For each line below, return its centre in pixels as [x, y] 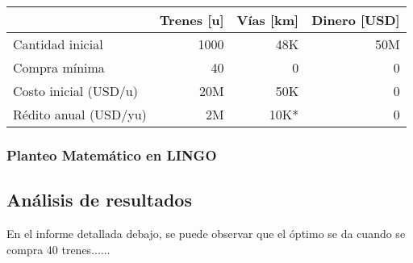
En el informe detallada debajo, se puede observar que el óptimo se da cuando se [206, 234]
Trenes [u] [192, 20]
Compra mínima [59, 67]
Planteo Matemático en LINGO [112, 154]
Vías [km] [268, 20]
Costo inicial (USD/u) [75, 91]
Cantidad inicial [58, 44]
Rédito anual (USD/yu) [80, 114]
